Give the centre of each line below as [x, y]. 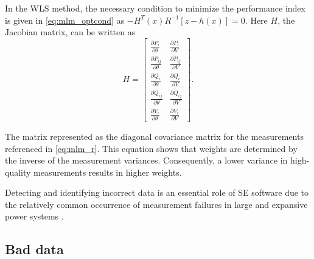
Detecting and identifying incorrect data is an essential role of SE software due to [157, 192]
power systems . [34, 216]
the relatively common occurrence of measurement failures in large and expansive [156, 204]
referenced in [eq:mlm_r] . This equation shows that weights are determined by [151, 148]
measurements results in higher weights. [108, 172]
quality [18, 172]
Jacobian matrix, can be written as [70, 32]
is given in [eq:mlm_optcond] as [65, 20]
